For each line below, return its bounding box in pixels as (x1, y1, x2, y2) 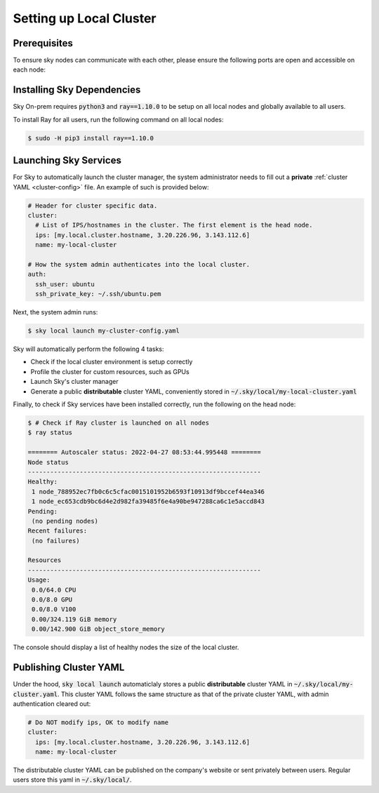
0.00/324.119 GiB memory (32, 615, 117, 623)
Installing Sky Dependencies (13, 84, 141, 96)
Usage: (27, 576, 51, 584)
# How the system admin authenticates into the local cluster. (27, 260, 251, 268)
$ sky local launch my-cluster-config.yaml (27, 327, 180, 335)
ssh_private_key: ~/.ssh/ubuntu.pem (35, 290, 161, 298)
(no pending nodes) (32, 517, 98, 525)
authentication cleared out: (13, 699, 91, 708)
